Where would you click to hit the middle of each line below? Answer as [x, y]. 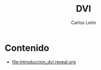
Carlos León [83, 22]
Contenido [27, 48]
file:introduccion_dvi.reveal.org [44, 62]
